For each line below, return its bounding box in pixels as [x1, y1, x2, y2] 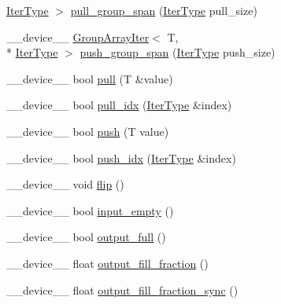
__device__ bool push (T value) [6, 123, 169, 139]
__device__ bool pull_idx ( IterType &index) [6, 97, 232, 113]
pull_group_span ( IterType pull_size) [70, 2, 257, 18]
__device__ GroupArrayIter [6, 28, 150, 45]
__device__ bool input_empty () [6, 202, 174, 218]
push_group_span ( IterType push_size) [79, 44, 275, 60]
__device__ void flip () [6, 176, 124, 192]
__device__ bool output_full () [6, 229, 166, 245]
